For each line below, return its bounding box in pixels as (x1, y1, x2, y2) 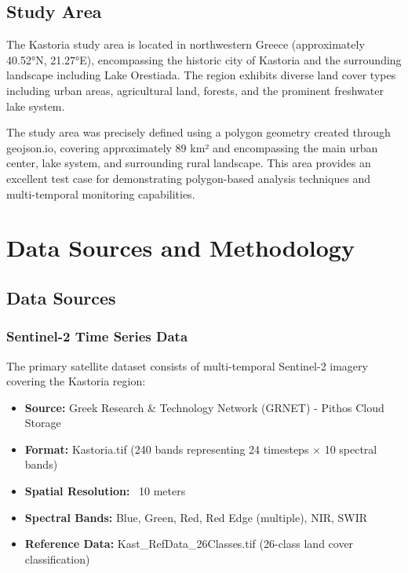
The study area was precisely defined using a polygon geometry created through (6, 124, 391, 141)
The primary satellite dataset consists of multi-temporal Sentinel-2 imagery (6, 357, 368, 374)
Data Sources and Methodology (6, 232, 355, 264)
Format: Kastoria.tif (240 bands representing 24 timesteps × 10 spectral (24, 440, 377, 457)
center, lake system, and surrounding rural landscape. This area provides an (6, 155, 371, 171)
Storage (24, 414, 61, 431)
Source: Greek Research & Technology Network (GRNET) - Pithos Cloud (24, 399, 384, 415)
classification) (24, 550, 90, 567)
